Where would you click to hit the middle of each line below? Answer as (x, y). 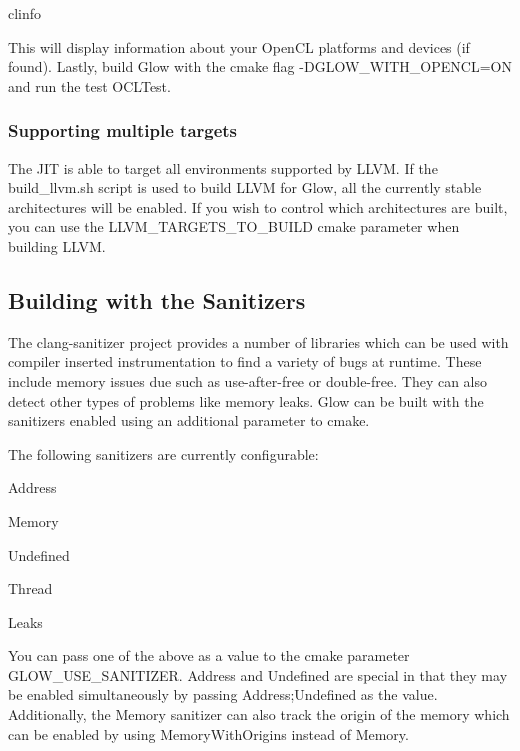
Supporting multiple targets (123, 130)
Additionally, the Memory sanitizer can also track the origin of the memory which (259, 714)
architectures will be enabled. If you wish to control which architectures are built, (258, 206)
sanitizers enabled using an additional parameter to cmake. (189, 420)
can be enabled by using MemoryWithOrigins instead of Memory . (208, 733)
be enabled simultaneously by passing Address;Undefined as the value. (223, 694)
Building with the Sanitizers (157, 299)
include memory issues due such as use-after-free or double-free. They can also (248, 380)
